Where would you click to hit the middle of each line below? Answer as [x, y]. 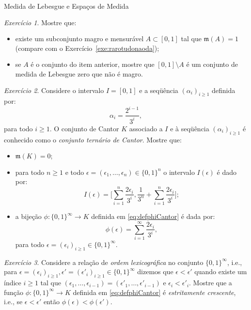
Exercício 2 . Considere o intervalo [54, 90]
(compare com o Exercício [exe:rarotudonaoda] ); [87, 48]
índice [13, 283]
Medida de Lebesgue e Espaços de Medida [66, 6]
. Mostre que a [211, 283]
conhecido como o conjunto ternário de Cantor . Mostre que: [93, 139]
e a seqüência [159, 90]
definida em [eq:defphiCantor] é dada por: [153, 216]
